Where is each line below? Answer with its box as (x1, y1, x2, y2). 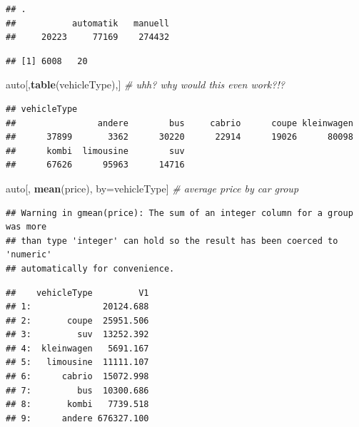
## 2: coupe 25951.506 (6, 315, 149, 326)
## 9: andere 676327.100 (6, 413, 149, 423)
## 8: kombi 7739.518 (6, 399, 149, 410)
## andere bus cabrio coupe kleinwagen (6, 118, 353, 128)
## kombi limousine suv (6, 145, 185, 156)
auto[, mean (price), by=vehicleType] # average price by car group (6, 180, 299, 195)
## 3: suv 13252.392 (6, 329, 149, 340)
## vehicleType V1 (6, 287, 149, 298)
